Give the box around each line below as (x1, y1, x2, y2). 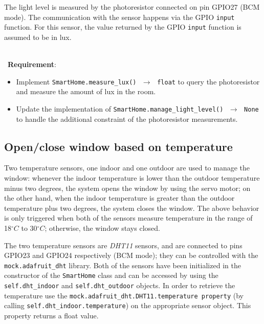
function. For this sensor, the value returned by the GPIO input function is (4, 21, 241, 32)
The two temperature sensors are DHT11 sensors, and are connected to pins (4, 240, 243, 250)
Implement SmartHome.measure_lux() (16, 76, 137, 87)
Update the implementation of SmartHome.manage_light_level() (16, 103, 224, 114)
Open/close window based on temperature (4, 138, 233, 154)
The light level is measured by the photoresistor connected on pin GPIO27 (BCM (4, 2, 260, 12)
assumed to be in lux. (4, 31, 72, 42)
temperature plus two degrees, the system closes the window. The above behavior (4, 202, 259, 213)
